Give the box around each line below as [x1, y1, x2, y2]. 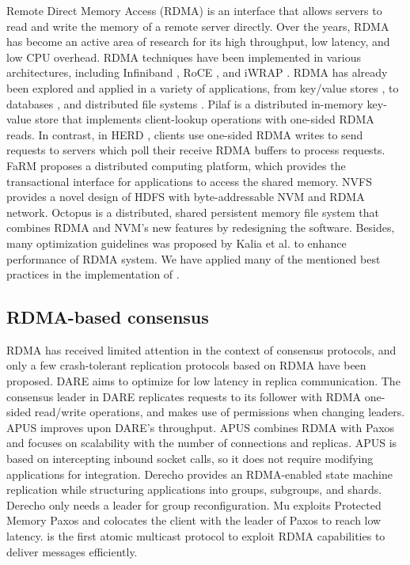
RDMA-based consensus [6, 305, 209, 329]
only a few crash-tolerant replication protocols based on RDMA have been [6, 357, 366, 374]
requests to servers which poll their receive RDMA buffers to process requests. [6, 142, 385, 158]
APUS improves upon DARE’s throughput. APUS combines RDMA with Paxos [6, 419, 395, 435]
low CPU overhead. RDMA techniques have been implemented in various [6, 48, 362, 65]
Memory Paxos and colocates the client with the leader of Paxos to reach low [6, 512, 382, 529]
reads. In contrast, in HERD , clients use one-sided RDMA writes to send [6, 126, 363, 142]
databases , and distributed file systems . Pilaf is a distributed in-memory [6, 95, 363, 112]
